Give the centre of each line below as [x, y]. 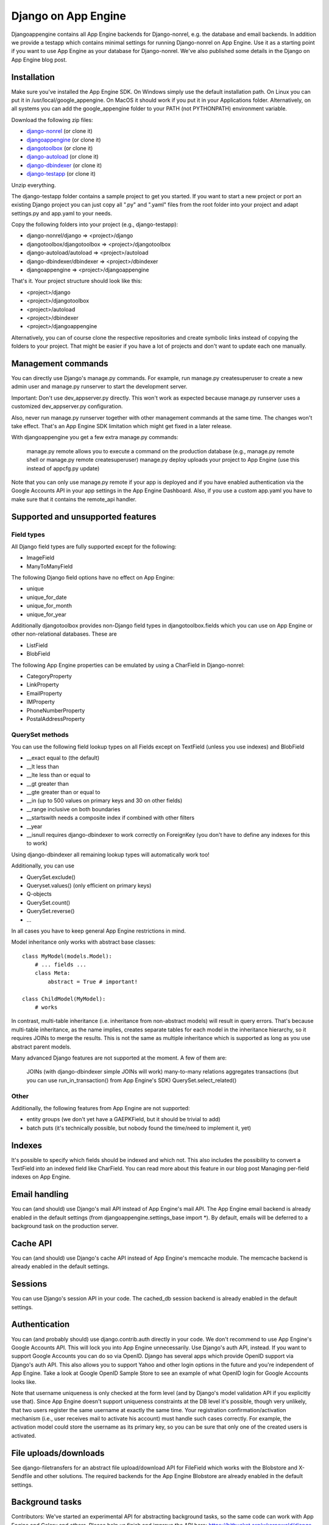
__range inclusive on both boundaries [73, 809]
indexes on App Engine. [41, 1177]
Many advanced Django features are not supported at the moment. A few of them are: [119, 1058]
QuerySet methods [40, 734]
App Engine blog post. [39, 59]
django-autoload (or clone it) [62, 157]
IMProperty [41, 702]
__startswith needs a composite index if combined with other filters [111, 818]
